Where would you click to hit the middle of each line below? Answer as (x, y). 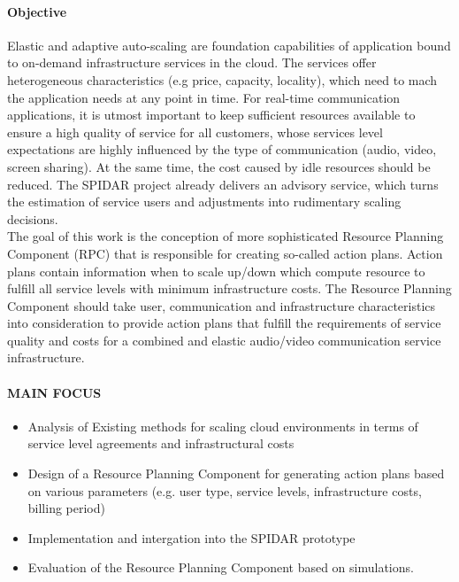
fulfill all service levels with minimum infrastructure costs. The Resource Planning (229, 288)
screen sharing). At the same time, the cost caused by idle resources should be (219, 166)
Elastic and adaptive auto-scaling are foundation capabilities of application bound (229, 45)
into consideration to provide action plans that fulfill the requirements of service (224, 323)
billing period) (66, 508)
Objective (37, 11)
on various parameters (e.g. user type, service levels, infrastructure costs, (225, 490)
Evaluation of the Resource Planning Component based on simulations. (221, 567)
